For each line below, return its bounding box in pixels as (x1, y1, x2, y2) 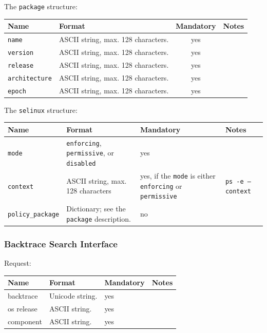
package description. (66, 213, 131, 224)
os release (8, 303, 37, 314)
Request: (4, 258, 31, 268)
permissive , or (66, 147, 114, 158)
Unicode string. (49, 290, 98, 301)
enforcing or (140, 180, 182, 191)
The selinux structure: (4, 104, 78, 115)
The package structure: (4, 1, 78, 11)
